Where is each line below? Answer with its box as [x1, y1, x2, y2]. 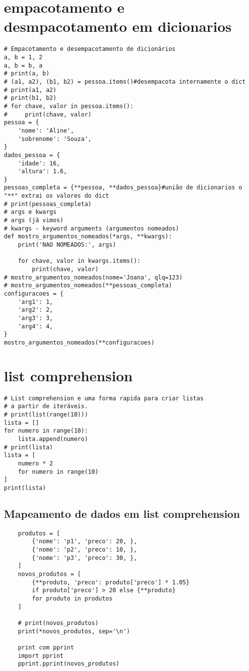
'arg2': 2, [18, 306, 53, 314]
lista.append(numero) [18, 436, 88, 442]
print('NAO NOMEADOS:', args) [18, 241, 116, 249]
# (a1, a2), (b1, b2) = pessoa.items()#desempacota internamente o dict [4, 78, 246, 85]
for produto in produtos [32, 595, 113, 602]
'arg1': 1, [18, 298, 53, 305]
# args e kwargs [4, 208, 57, 216]
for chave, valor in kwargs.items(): [18, 257, 141, 265]
